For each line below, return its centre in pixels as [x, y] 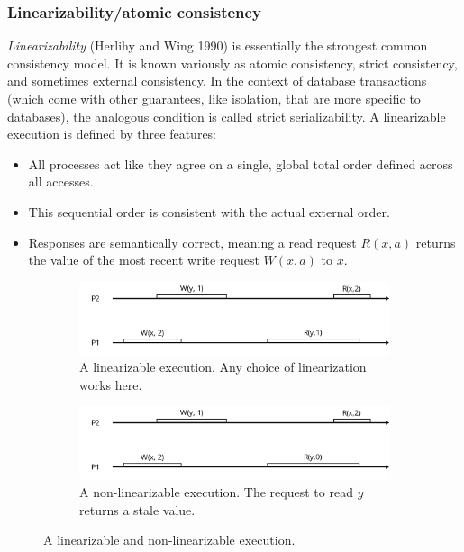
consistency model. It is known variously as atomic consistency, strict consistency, [232, 63]
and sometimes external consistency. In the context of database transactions [217, 81]
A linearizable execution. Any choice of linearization [223, 367]
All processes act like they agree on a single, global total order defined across [241, 163]
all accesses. [61, 181]
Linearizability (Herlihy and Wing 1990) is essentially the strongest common [218, 45]
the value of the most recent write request [144, 260]
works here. [111, 384]
